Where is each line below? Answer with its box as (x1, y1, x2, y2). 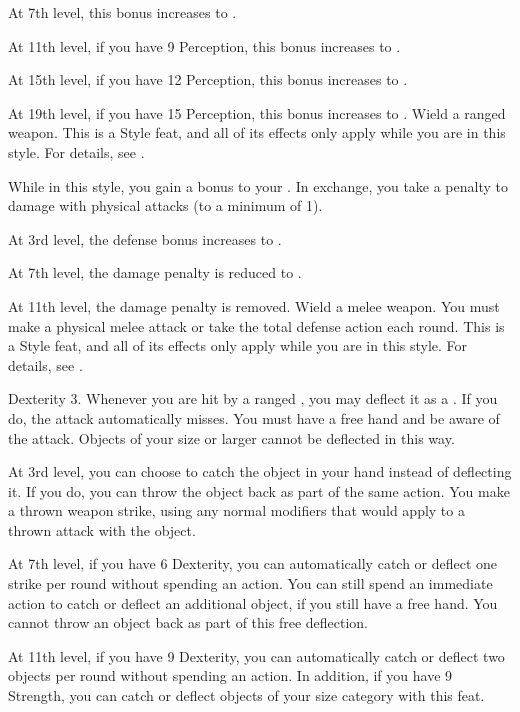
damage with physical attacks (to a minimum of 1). (8, 195, 323, 216)
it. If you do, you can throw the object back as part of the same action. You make (8, 480, 510, 501)
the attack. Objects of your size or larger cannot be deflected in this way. (8, 427, 455, 448)
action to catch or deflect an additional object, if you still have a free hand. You (8, 592, 498, 613)
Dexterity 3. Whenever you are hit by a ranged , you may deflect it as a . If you (8, 388, 498, 409)
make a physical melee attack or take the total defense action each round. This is (8, 315, 505, 336)
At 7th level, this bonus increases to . (8, 2, 237, 22)
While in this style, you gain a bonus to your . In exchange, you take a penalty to (8, 175, 508, 196)
